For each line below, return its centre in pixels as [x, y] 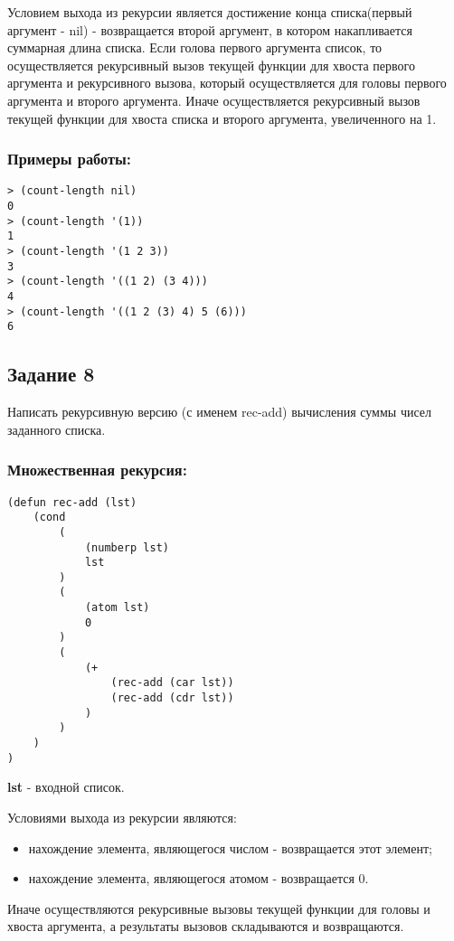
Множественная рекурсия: [97, 470]
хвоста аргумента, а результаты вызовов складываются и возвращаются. [206, 926]
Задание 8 [51, 374]
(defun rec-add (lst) [72, 502]
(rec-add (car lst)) [172, 683]
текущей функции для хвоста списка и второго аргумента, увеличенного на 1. [222, 118]
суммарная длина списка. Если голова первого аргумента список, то [195, 47]
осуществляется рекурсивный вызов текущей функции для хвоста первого [211, 65]
